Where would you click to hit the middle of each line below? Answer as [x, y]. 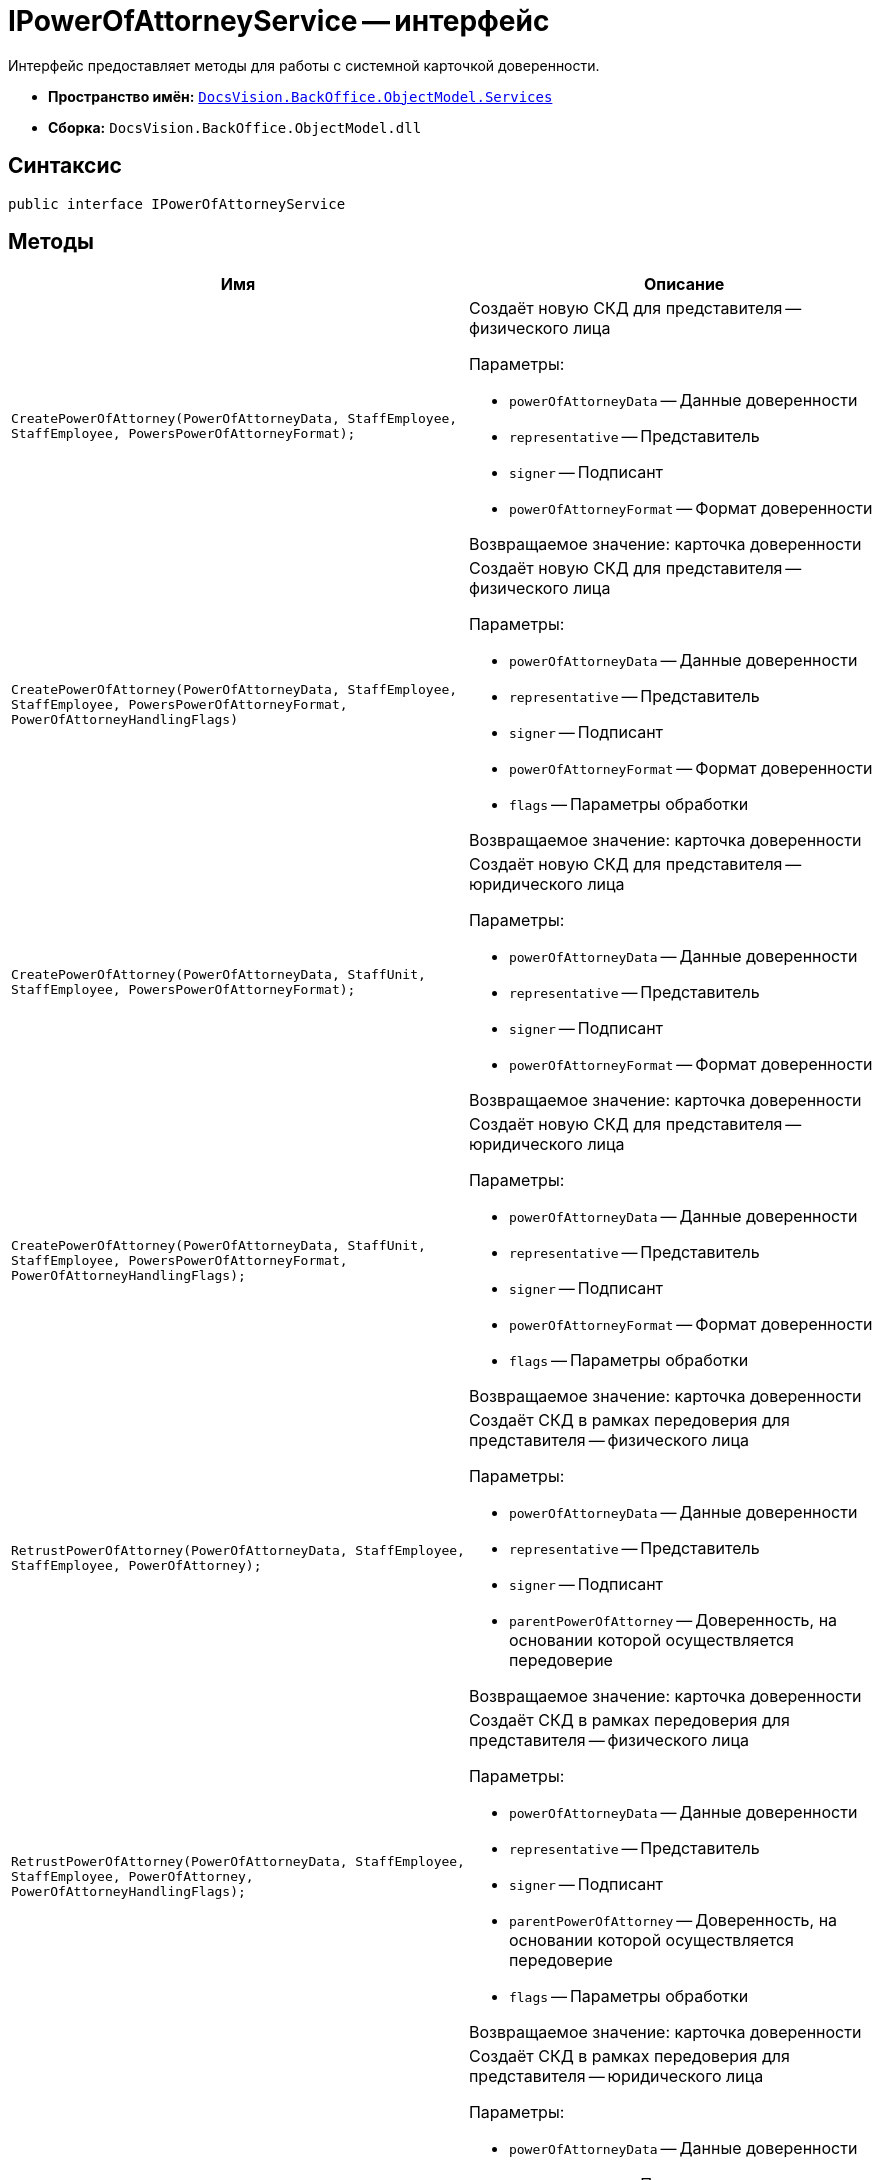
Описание [684, 284]
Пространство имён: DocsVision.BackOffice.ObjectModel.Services [300, 96]
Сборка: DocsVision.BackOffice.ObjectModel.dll [235, 127]
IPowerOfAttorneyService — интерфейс [279, 21]
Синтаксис [65, 166]
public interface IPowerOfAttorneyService [177, 203]
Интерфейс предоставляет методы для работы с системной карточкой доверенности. [304, 65]
